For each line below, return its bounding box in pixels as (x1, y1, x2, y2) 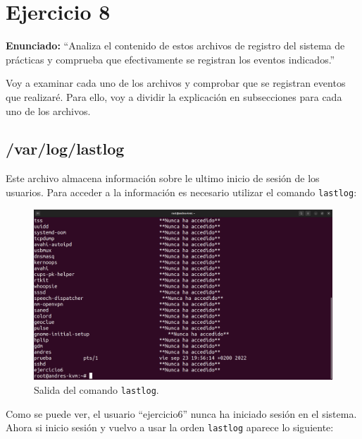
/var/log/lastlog (6, 138, 125, 160)
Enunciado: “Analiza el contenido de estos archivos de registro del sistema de (6, 38, 345, 53)
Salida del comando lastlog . (34, 382, 159, 397)
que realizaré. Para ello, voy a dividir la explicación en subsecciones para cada (6, 89, 342, 104)
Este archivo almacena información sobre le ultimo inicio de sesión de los (6, 171, 320, 186)
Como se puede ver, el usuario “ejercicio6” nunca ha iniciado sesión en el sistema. (6, 406, 357, 421)
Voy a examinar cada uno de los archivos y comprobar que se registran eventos (6, 76, 346, 90)
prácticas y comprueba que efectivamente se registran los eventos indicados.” (6, 52, 335, 66)
